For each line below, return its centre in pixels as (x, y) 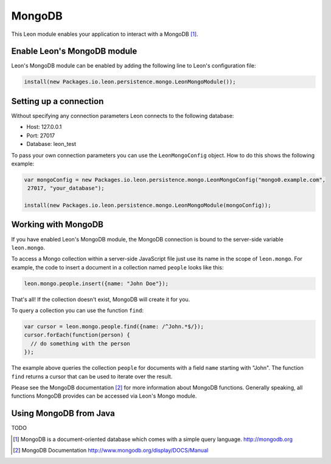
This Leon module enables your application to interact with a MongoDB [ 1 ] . (105, 34)
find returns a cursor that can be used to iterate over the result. (92, 376)
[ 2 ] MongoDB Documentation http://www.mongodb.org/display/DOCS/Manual (111, 451)
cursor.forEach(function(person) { (77, 335)
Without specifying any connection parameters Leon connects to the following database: (123, 116)
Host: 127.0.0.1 (44, 127)
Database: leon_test (51, 144)
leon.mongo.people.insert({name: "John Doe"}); (96, 283)
